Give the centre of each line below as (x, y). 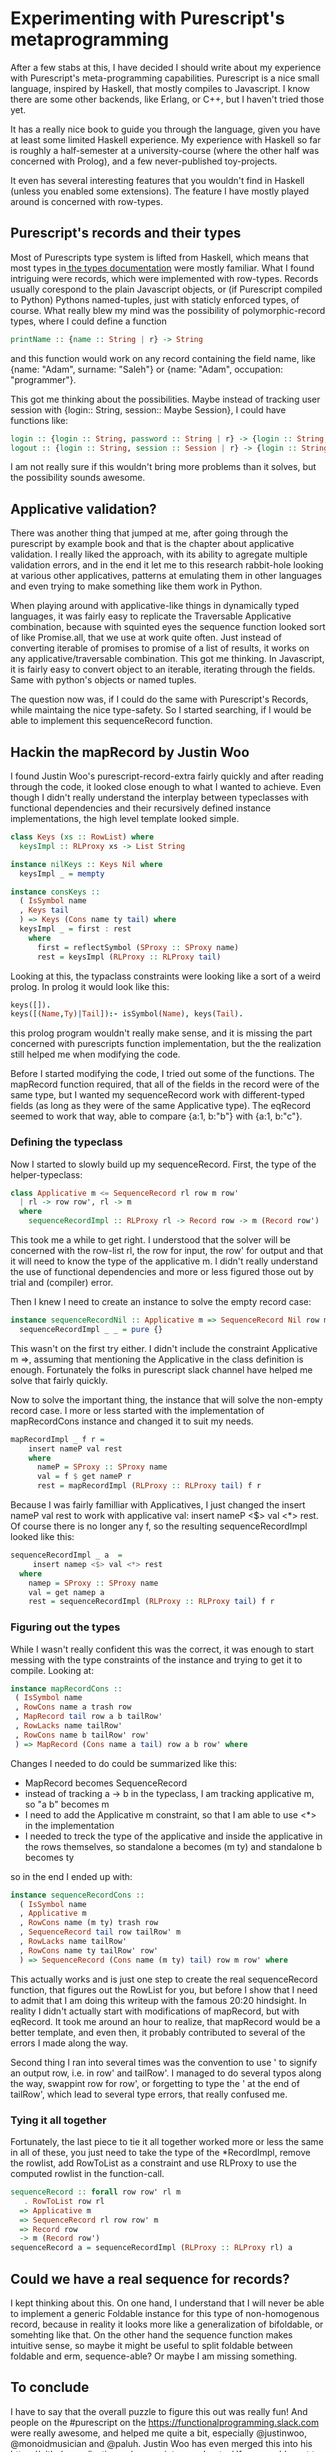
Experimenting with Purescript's (147, 18)
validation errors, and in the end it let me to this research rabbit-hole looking (167, 565)
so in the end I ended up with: (71, 1876)
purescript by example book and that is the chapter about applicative (152, 544)
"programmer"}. (43, 379)
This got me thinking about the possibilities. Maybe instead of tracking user (165, 399)
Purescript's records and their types (126, 233)
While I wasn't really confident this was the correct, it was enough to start (162, 1649)
